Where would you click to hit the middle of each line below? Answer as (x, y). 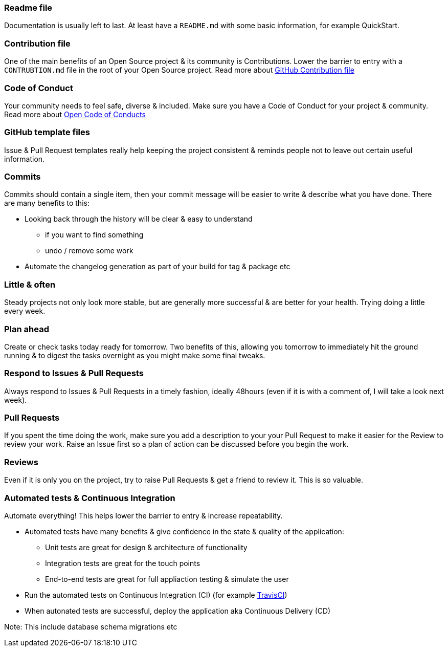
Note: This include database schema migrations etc (91, 626)
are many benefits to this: (47, 203)
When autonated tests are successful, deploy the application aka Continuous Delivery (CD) (178, 611)
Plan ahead (27, 329)
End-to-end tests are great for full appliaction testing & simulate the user (167, 579)
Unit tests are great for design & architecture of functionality (146, 547)
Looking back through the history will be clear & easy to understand (139, 219)
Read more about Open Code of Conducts (75, 114)
